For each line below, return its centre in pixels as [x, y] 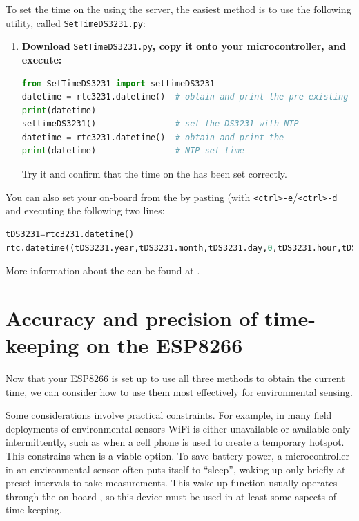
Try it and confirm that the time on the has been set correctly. [154, 174]
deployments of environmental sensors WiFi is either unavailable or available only [178, 428]
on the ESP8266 [165, 345]
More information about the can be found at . [103, 271]
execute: [42, 59]
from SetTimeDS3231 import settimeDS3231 [118, 83]
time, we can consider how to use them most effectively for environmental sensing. [179, 391]
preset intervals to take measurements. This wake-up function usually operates [172, 483]
